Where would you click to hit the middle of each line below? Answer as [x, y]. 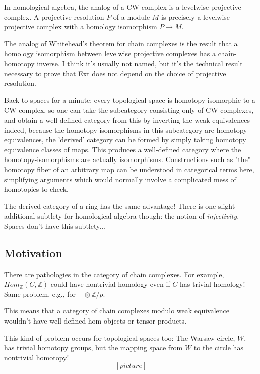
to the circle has [218, 348]
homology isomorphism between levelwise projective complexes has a [110, 53]
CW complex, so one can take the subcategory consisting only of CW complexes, [129, 110]
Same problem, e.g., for [40, 293]
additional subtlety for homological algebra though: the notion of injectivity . [122, 216]
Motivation [33, 253]
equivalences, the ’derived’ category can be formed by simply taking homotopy [125, 140]
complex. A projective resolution [54, 16]
